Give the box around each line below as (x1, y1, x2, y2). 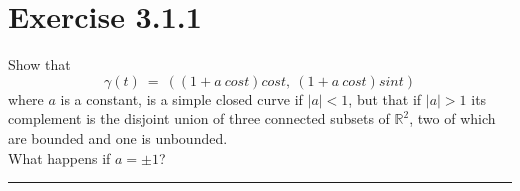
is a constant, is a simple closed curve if (60, 88, 303, 109)
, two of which (409, 108, 496, 129)
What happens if (8, 147, 111, 168)
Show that (8, 54, 71, 75)
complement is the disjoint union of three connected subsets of (8, 108, 390, 129)
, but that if (348, 88, 422, 109)
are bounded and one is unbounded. (8, 127, 228, 148)
